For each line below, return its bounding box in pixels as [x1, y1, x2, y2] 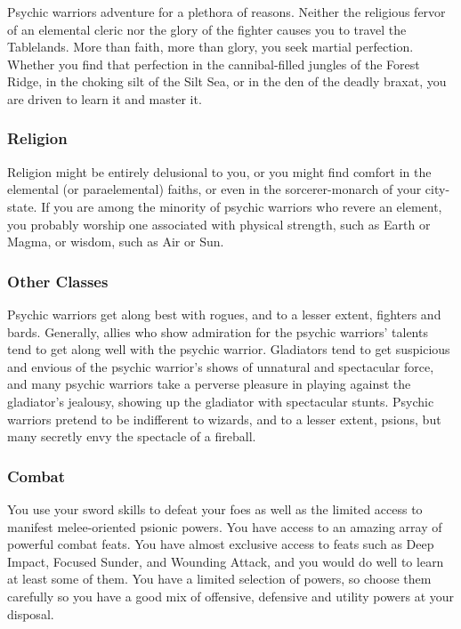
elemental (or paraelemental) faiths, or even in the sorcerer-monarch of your [7, 180, 422, 198]
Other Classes [7, 270, 109, 292]
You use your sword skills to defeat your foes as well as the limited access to [7, 499, 423, 518]
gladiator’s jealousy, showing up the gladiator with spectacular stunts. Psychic [7, 391, 434, 410]
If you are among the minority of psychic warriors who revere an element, [41, 197, 442, 215]
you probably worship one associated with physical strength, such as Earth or [7, 214, 431, 233]
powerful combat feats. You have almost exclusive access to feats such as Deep [7, 535, 434, 553]
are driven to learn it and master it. [7, 89, 202, 108]
